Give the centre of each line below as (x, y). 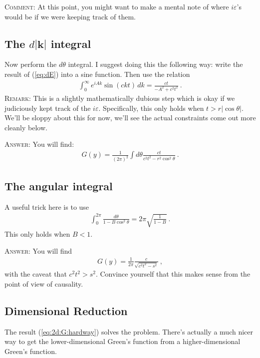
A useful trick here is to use (47, 206)
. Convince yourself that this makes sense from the (173, 274)
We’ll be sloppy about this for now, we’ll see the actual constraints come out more (130, 118)
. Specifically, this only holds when (151, 108)
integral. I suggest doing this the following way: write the (155, 64)
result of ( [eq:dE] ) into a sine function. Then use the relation (97, 74)
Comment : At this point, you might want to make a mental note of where (117, 6)
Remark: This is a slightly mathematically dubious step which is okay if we (120, 98)
